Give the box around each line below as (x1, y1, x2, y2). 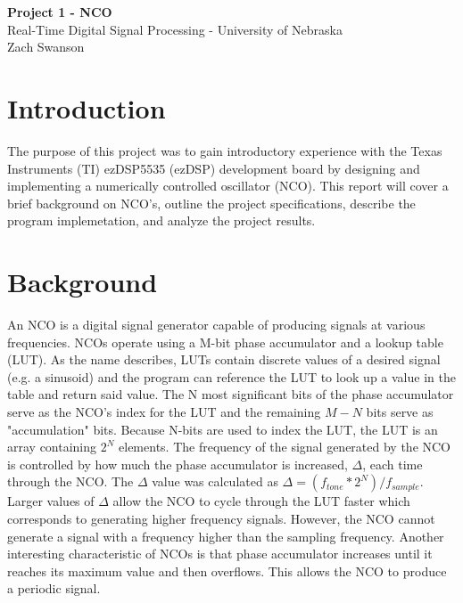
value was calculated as (152, 472, 278, 491)
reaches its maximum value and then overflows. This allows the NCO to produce (7, 561, 447, 580)
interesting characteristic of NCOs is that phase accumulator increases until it (7, 544, 433, 563)
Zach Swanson (7, 37, 85, 56)
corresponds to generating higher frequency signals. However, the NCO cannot (7, 509, 435, 527)
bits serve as (366, 402, 434, 420)
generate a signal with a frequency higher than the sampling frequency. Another (7, 526, 444, 545)
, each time (362, 454, 423, 473)
